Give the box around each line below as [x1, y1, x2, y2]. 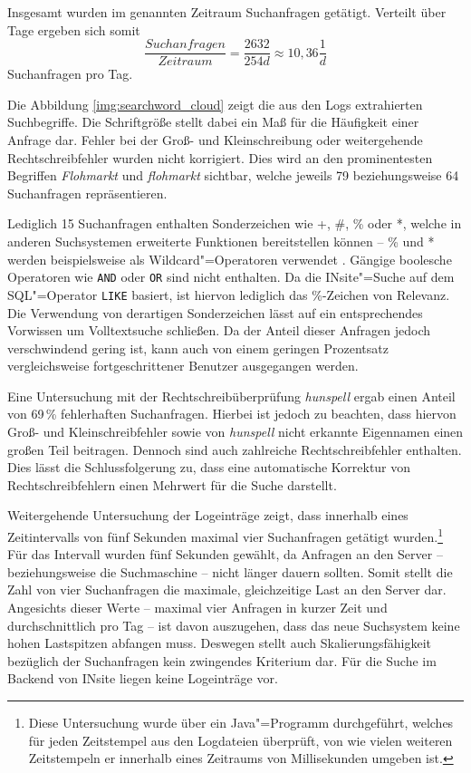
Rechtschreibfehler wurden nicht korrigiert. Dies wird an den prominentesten [7, 148, 433, 167]
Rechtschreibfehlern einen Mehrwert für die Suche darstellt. [7, 475, 337, 494]
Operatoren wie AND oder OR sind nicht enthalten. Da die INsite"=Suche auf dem [7, 267, 455, 286]
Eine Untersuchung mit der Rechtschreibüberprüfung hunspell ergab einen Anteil [7, 386, 456, 405]
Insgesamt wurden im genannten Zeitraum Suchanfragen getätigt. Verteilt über [7, 3, 447, 21]
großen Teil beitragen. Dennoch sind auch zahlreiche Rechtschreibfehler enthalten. [7, 440, 462, 459]
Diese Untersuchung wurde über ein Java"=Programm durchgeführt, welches [28, 713, 454, 732]
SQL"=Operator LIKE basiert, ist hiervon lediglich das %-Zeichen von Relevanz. [7, 285, 450, 304]
